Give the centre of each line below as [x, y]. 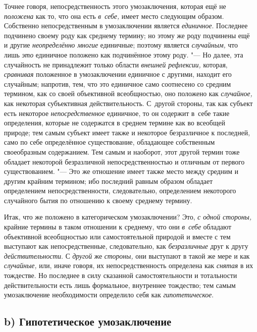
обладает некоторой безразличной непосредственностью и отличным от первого [124, 161]
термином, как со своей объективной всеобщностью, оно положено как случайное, [128, 93]
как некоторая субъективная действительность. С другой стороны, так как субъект [128, 103]
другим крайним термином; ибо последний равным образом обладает [108, 181]
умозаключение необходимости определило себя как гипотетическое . [109, 295]
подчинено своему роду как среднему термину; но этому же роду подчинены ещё [127, 35]
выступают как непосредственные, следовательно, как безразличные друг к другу [126, 246]
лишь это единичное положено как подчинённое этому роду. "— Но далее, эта [124, 54]
